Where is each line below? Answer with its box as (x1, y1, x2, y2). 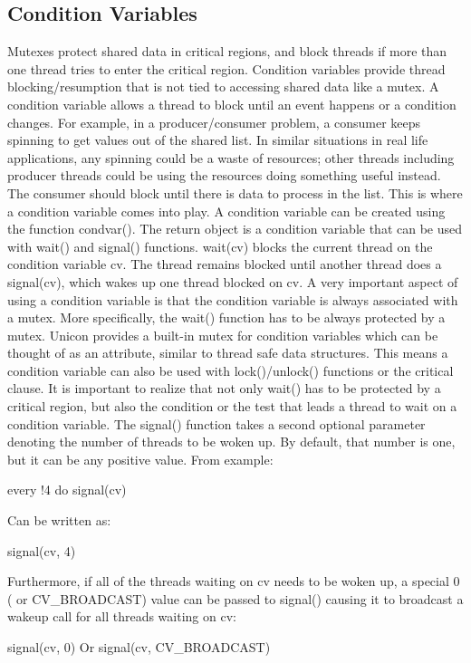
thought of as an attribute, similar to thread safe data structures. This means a (7, 343, 448, 362)
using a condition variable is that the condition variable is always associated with (7, 290, 458, 309)
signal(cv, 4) (7, 541, 76, 560)
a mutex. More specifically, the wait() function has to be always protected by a (7, 308, 446, 327)
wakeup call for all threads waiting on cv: (7, 607, 236, 626)
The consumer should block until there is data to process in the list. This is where (7, 183, 463, 202)
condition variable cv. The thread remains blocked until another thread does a (7, 255, 442, 274)
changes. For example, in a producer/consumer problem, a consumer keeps (7, 112, 421, 131)
